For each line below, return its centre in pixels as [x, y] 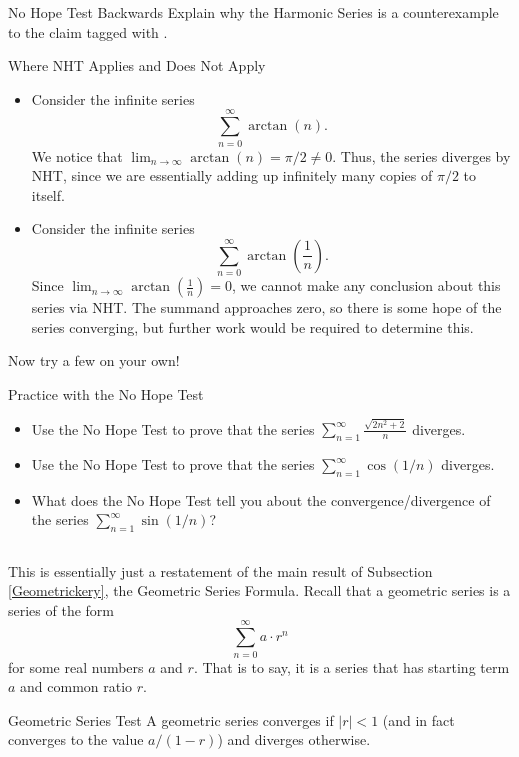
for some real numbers [76, 666]
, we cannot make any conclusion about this [366, 285]
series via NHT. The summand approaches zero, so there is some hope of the [266, 307]
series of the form [61, 609]
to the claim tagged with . [88, 31]
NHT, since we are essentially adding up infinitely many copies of [232, 175]
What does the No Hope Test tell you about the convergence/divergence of [261, 499]
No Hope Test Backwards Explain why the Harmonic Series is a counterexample [253, 12]
